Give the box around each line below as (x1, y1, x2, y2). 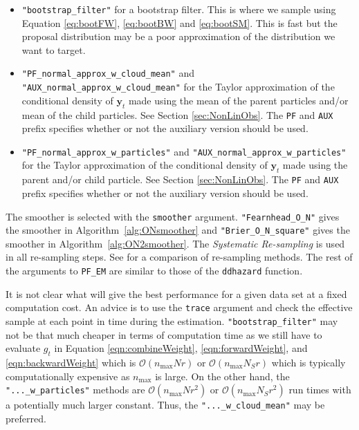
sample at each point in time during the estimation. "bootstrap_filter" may (6, 313, 338, 328)
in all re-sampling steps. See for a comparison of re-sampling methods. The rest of (6, 250, 353, 264)
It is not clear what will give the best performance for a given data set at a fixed (6, 286, 347, 301)
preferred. (6, 411, 46, 425)
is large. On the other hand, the (155, 368, 290, 383)
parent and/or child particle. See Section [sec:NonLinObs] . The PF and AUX (21, 172, 339, 187)
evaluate (6, 341, 41, 355)
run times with (288, 382, 351, 397)
